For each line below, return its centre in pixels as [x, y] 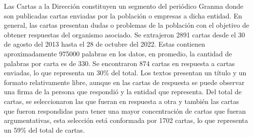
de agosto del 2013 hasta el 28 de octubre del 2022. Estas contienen [105, 44]
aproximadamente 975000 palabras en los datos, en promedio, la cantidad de [118, 53]
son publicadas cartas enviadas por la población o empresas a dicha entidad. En [123, 15]
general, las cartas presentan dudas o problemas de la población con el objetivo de [126, 25]
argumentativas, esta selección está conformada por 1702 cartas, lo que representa [126, 120]
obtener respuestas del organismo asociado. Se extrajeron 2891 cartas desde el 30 [125, 34]
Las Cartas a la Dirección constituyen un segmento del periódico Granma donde [124, 6]
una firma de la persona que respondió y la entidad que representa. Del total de [123, 92]
